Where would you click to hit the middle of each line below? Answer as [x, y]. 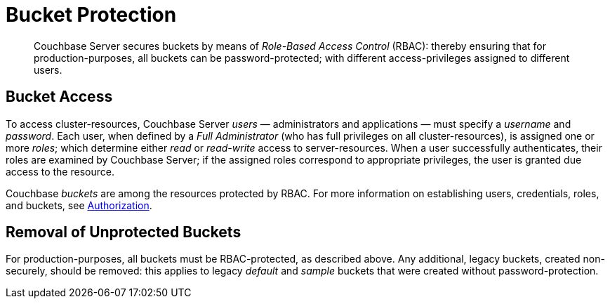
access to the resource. [60, 171]
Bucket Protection [91, 15]
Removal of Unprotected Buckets [124, 232]
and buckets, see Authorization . [79, 205]
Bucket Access [59, 97]
